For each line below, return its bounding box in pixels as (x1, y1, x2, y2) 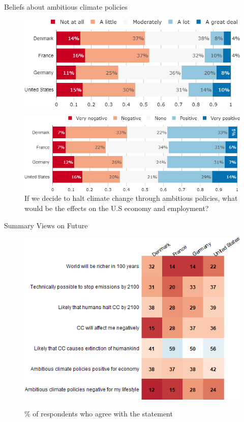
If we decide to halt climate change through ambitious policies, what (24, 193, 238, 203)
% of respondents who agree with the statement (24, 408, 173, 419)
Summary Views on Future (4, 220, 88, 230)
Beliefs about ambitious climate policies (4, 2, 128, 12)
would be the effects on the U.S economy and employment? (24, 202, 209, 213)
